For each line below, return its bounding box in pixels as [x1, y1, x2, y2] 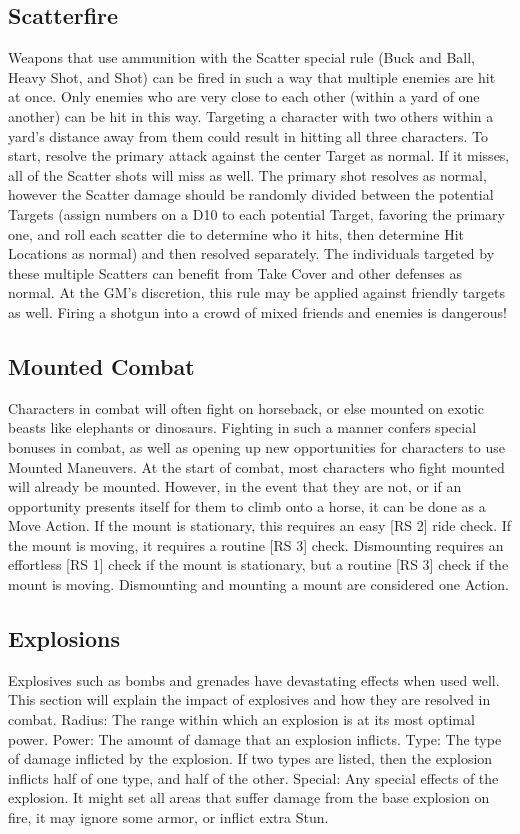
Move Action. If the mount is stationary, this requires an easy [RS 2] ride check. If [8, 515, 512, 536]
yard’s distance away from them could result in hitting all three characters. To [8, 125, 489, 146]
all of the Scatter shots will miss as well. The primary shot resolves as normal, [8, 164, 487, 185]
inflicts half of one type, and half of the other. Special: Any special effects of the [8, 767, 499, 788]
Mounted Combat [8, 350, 195, 381]
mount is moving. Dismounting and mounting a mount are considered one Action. [8, 574, 510, 595]
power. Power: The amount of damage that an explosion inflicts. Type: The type [8, 728, 502, 749]
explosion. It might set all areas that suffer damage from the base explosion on [8, 787, 490, 808]
